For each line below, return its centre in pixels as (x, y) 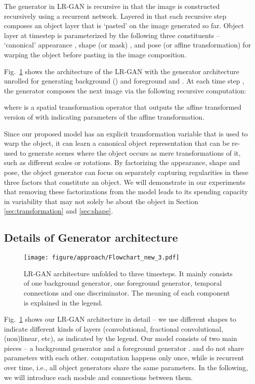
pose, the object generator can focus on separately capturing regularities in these (126, 172)
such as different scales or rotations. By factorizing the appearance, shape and (122, 162)
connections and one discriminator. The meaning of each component (127, 292)
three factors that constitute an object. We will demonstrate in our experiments (125, 182)
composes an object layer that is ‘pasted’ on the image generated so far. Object (124, 25)
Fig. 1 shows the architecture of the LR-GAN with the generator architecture (122, 71)
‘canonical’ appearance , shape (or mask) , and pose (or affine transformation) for (127, 45)
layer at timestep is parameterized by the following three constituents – (112, 35)
